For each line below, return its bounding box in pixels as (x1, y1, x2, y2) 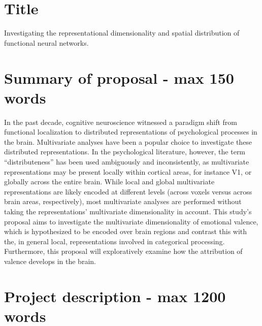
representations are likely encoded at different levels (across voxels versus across (4, 186, 252, 197)
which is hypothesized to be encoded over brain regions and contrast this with (4, 226, 247, 237)
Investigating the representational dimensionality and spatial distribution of (4, 27, 240, 38)
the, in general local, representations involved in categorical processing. (4, 236, 225, 246)
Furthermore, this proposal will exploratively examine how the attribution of (4, 246, 243, 256)
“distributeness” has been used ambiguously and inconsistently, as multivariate (4, 156, 249, 167)
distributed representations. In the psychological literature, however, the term (4, 146, 246, 157)
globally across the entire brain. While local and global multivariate (4, 176, 215, 187)
